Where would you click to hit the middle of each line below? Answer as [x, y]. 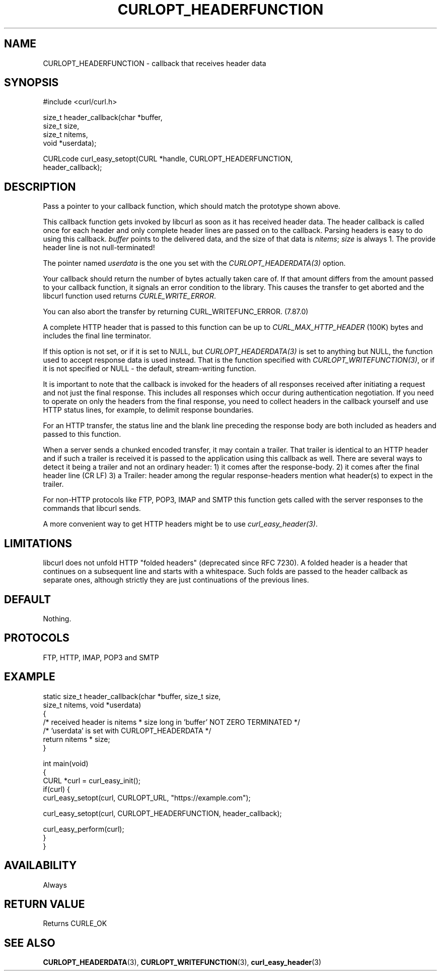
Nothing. [57, 618]
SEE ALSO [30, 943]
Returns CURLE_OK [75, 924]
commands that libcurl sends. [92, 508]
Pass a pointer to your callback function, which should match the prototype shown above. [192, 206]
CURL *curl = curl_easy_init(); [92, 780]
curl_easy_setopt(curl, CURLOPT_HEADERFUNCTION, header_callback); [162, 813]
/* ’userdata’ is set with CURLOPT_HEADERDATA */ [127, 730]
